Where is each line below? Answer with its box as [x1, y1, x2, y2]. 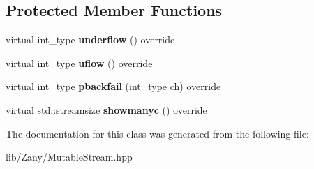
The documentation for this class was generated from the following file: [6, 126, 309, 140]
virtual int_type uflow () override [6, 55, 153, 70]
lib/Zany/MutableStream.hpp [6, 149, 133, 164]
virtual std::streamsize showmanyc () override [6, 102, 207, 117]
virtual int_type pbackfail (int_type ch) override [6, 79, 221, 94]
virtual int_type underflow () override [6, 32, 175, 47]
